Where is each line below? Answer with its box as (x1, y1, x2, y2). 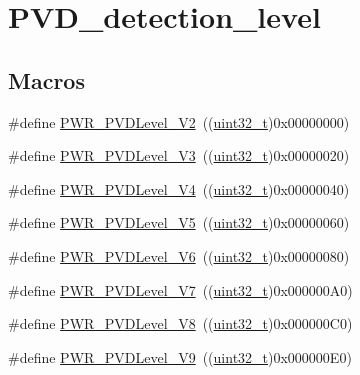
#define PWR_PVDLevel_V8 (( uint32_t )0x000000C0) (8, 313, 353, 334)
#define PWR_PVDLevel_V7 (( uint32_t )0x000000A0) (8, 279, 353, 300)
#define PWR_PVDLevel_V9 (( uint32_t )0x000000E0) (8, 346, 352, 367)
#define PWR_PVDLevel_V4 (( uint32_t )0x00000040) (8, 178, 350, 199)
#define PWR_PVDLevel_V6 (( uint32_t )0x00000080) (8, 245, 350, 266)
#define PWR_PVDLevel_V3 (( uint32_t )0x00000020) (8, 145, 350, 166)
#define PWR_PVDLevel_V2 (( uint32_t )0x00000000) (8, 111, 350, 132)
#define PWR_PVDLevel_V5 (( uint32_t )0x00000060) (8, 212, 350, 233)
